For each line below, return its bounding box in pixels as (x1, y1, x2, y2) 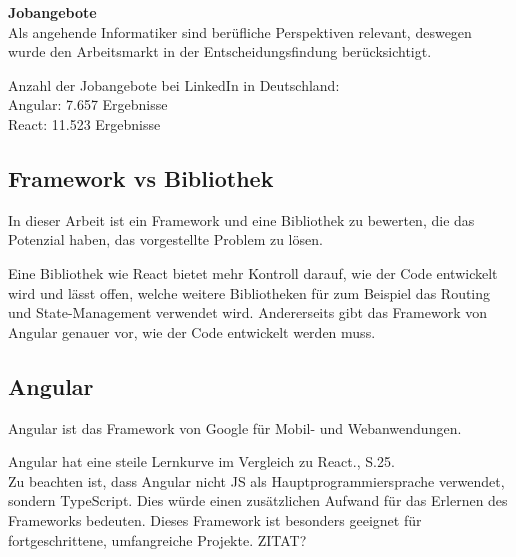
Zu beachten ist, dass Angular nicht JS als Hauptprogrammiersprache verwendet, (8, 470, 505, 491)
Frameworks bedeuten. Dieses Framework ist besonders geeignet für (8, 509, 422, 530)
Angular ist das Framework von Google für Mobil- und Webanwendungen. (8, 417, 462, 438)
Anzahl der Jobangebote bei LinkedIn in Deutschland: (8, 74, 340, 95)
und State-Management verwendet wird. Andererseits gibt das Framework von (8, 302, 487, 323)
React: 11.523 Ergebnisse (8, 113, 161, 134)
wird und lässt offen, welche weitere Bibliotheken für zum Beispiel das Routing (8, 282, 491, 303)
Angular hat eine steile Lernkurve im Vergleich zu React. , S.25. (8, 451, 395, 472)
